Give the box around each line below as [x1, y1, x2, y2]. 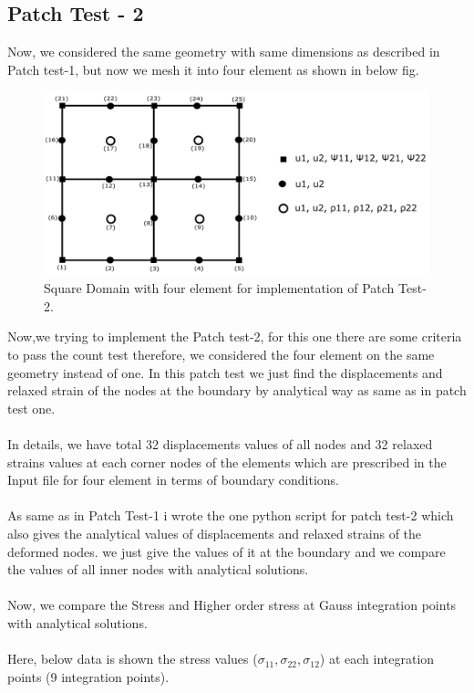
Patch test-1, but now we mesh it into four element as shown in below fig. [7, 59, 419, 79]
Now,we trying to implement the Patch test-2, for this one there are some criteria [7, 327, 462, 346]
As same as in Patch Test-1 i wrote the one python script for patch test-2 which [7, 506, 454, 525]
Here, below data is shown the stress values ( [7, 649, 258, 668]
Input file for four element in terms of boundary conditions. [7, 470, 339, 489]
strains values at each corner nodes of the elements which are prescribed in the [7, 452, 447, 471]
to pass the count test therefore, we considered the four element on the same [7, 345, 435, 363]
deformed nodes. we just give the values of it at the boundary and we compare [7, 541, 446, 561]
